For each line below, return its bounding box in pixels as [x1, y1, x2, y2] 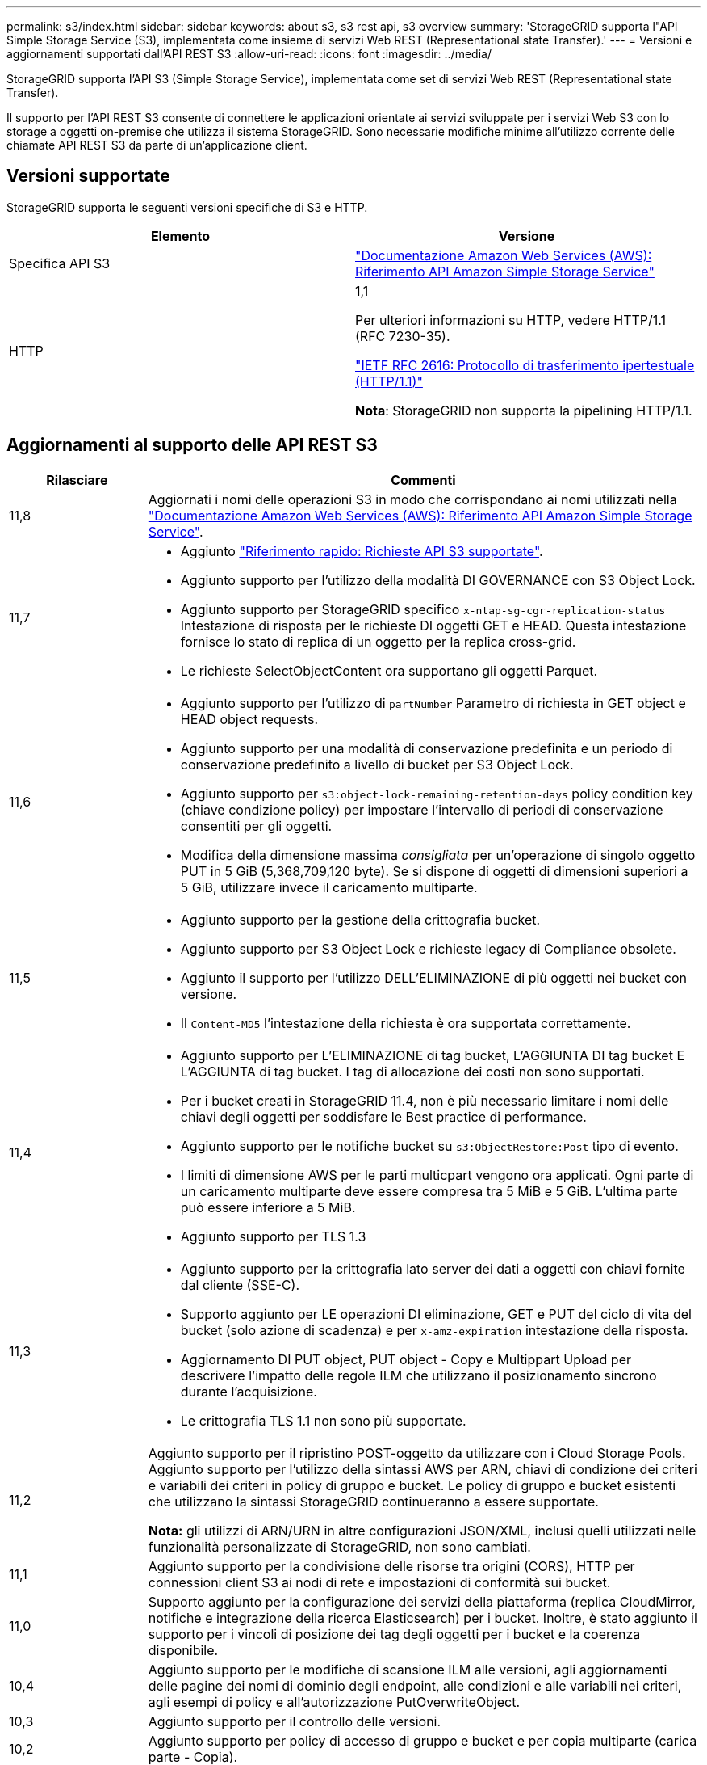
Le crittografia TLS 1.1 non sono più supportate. [180, 1412, 466, 1429]
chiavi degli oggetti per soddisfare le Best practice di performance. [180, 1108, 587, 1125]
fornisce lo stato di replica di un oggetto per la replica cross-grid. [180, 633, 576, 650]
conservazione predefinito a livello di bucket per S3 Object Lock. [180, 756, 574, 773]
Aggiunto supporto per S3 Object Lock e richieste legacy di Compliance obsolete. [180, 940, 676, 957]
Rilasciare [46, 471, 108, 488]
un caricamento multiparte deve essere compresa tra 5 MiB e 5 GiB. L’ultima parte [180, 1182, 678, 1199]
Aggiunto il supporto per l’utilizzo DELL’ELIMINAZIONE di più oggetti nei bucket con [180, 969, 687, 986]
